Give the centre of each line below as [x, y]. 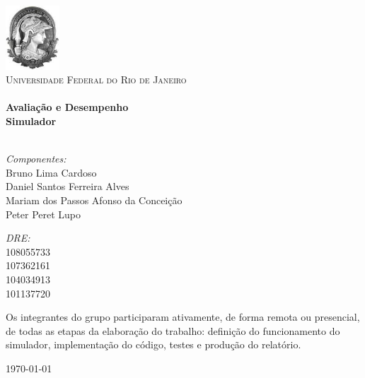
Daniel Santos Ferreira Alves [68, 186]
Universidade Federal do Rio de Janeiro [96, 79]
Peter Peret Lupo [44, 214]
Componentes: [36, 159]
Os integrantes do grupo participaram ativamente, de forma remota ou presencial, [183, 317]
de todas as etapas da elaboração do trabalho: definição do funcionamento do [173, 330]
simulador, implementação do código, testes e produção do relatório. [153, 344]
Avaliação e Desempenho [67, 107]
